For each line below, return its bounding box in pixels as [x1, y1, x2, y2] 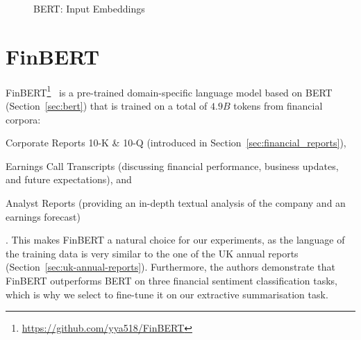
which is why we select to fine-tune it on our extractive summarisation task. [6, 287, 328, 301]
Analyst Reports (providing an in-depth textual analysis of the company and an [6, 195, 346, 210]
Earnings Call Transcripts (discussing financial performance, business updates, [6, 158, 339, 173]
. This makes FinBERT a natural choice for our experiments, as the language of [6, 232, 345, 247]
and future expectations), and [6, 172, 132, 187]
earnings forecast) [6, 209, 81, 223]
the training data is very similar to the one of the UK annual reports [6, 246, 299, 260]
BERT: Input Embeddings [33, 1, 145, 15]
